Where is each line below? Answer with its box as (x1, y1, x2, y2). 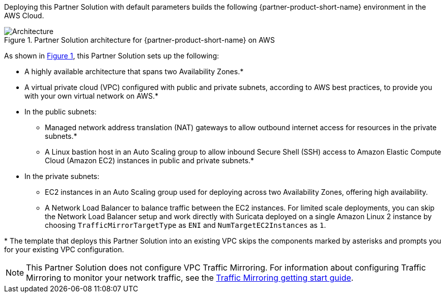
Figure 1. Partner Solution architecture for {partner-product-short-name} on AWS (4, 36, 275, 44)
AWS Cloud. (4, 11, 44, 20)
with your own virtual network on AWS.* (24, 92, 158, 100)
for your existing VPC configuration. (4, 245, 124, 254)
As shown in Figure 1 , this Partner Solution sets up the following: (4, 51, 219, 60)
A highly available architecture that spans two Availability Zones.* (24, 67, 244, 76)
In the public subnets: (24, 107, 97, 116)
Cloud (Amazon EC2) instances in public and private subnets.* (45, 156, 254, 165)
